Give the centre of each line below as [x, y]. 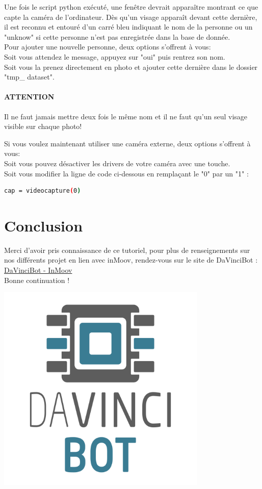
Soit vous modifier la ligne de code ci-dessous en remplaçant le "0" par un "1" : [126, 173]
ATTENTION [29, 97]
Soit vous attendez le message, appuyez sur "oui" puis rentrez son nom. [115, 56]
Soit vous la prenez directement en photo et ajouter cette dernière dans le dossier [131, 67]
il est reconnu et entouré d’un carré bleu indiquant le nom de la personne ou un [128, 27]
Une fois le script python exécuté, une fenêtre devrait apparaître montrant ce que [131, 7]
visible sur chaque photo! [43, 126]
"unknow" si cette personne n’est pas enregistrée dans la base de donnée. [117, 36]
